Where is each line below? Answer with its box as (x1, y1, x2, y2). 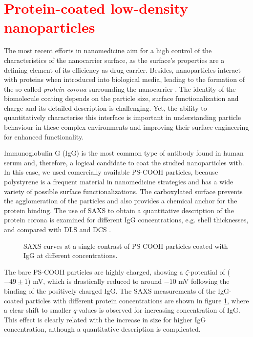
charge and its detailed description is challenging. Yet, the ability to (4, 102, 207, 113)
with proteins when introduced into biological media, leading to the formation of (4, 74, 245, 84)
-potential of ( (188, 266, 230, 277)
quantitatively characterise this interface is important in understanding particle (4, 112, 241, 122)
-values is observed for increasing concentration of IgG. (76, 305, 240, 315)
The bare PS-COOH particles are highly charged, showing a (4, 266, 183, 277)
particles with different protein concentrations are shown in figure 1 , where (25, 295, 249, 305)
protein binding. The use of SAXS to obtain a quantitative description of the (4, 205, 234, 215)
